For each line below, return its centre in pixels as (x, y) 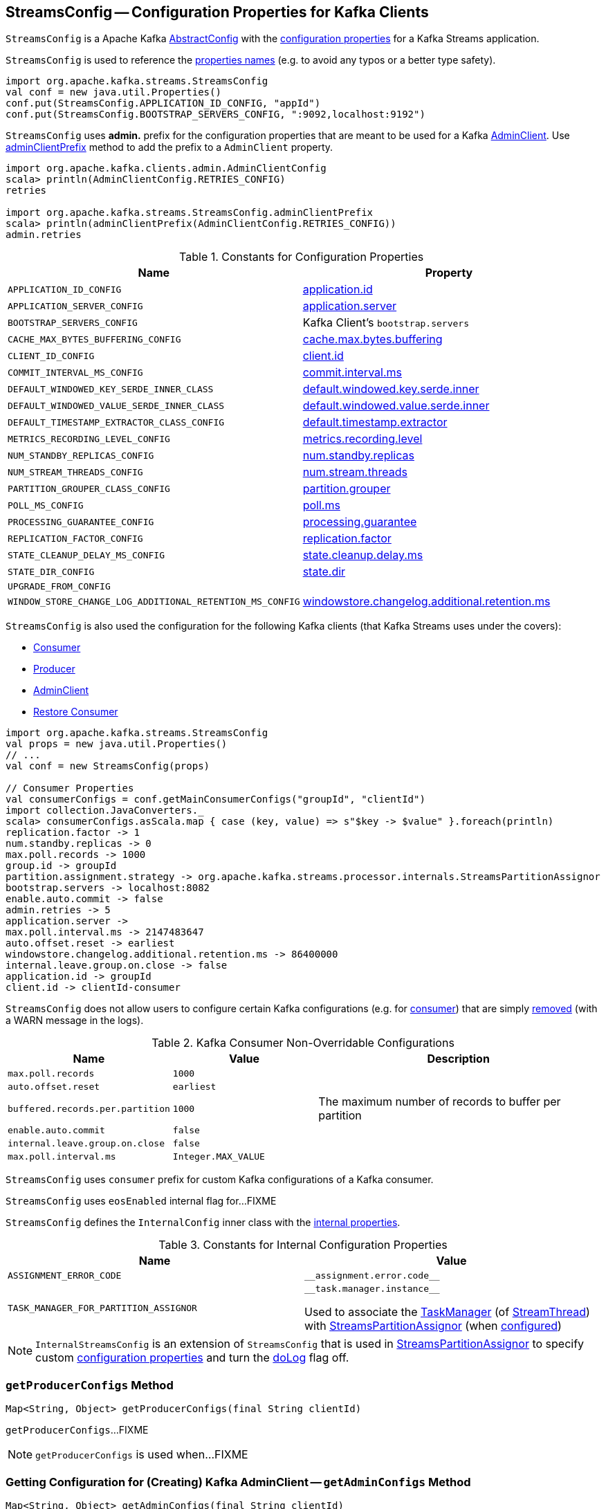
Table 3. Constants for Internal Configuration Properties (303, 1245)
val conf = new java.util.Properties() (113, 92)
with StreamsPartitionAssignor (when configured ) (433, 1326)
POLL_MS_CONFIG (46, 505)
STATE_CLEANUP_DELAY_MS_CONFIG (86, 555)
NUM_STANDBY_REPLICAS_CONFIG (81, 455)
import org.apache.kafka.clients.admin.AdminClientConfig (166, 168)
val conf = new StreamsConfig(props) (108, 766)
